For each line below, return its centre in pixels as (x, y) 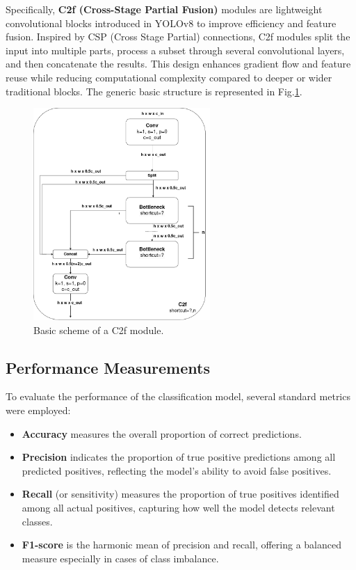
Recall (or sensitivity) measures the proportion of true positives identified (180, 494)
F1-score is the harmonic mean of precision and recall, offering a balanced (181, 545)
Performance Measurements (108, 367)
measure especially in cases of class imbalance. (120, 558)
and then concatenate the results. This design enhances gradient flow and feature (178, 64)
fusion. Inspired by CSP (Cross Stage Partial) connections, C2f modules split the (178, 37)
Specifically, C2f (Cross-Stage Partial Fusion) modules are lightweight (164, 9)
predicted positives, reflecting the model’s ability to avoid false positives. (177, 470)
